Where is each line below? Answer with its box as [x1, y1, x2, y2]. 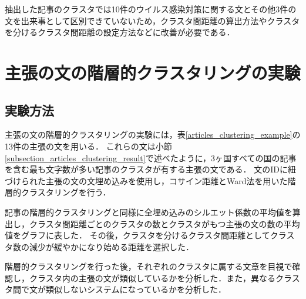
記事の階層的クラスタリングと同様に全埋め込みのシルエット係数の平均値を [5, 205, 292, 218]
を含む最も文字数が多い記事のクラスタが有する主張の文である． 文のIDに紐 [5, 163, 296, 175]
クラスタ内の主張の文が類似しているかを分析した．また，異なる [29, 271, 276, 284]
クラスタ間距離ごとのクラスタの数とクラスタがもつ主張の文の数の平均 [29, 217, 300, 230]
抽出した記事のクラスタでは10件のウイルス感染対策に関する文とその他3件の [5, 3, 297, 15]
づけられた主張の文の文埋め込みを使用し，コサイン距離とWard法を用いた [5, 174, 288, 187]
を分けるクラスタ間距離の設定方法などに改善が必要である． [5, 26, 235, 38]
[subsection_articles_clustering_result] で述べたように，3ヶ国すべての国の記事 [5, 151, 297, 164]
